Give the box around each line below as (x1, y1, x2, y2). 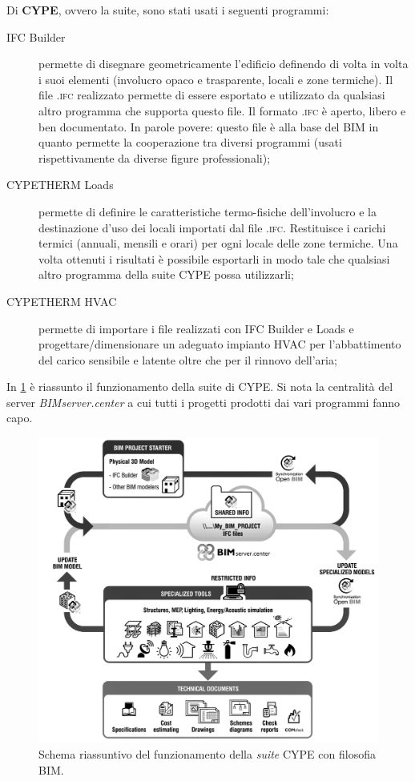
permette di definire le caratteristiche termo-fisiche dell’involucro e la (38, 203, 377, 219)
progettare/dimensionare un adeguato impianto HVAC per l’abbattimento (38, 336, 401, 352)
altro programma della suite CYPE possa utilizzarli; (38, 266, 294, 283)
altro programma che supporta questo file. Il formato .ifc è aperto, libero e (38, 102, 406, 119)
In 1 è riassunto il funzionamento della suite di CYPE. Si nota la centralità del (6, 378, 393, 395)
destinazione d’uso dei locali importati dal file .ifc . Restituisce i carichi (38, 219, 386, 236)
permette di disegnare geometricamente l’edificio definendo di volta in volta (38, 55, 409, 72)
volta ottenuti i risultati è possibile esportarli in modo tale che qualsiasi (38, 250, 390, 267)
